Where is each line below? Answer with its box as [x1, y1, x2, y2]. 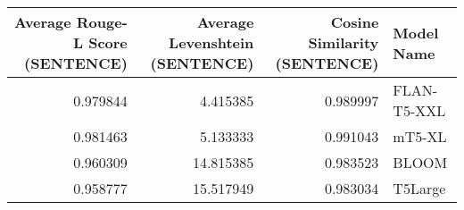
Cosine [330, 12, 379, 32]
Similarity [308, 32, 379, 53]
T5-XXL [393, 100, 446, 121]
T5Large [393, 178, 446, 198]
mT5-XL [393, 126, 447, 147]
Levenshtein [169, 32, 254, 53]
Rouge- [76, 12, 128, 32]
